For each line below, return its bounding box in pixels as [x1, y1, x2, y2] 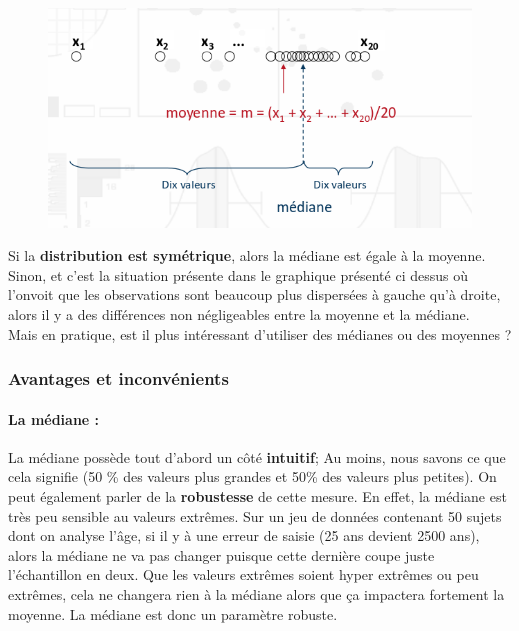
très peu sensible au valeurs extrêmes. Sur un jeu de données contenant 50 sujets [8, 505, 502, 526]
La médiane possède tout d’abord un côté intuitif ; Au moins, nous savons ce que [8, 446, 506, 467]
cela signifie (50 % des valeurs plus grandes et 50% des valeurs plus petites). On [8, 466, 497, 487]
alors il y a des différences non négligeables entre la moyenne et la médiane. [8, 303, 470, 324]
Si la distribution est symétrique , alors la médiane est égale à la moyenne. [8, 245, 486, 266]
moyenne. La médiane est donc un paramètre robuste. [8, 603, 338, 624]
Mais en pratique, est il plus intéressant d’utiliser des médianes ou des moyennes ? [8, 323, 512, 344]
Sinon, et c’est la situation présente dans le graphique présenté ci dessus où [8, 264, 468, 285]
